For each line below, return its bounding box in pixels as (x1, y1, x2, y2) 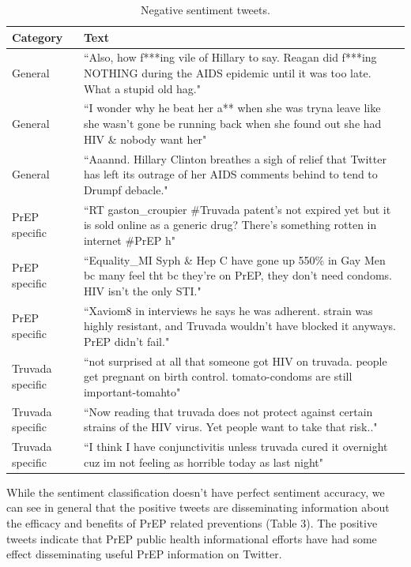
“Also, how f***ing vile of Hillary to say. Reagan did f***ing (83, 49, 377, 66)
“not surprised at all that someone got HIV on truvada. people (83, 352, 387, 369)
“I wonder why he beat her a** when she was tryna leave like (83, 100, 381, 116)
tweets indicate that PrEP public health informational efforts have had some (6, 530, 377, 546)
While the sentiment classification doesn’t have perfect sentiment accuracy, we (6, 483, 385, 500)
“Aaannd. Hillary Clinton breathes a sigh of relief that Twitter (83, 150, 386, 167)
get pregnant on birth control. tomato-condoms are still (83, 368, 353, 385)
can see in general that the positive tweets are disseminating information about (6, 499, 390, 516)
